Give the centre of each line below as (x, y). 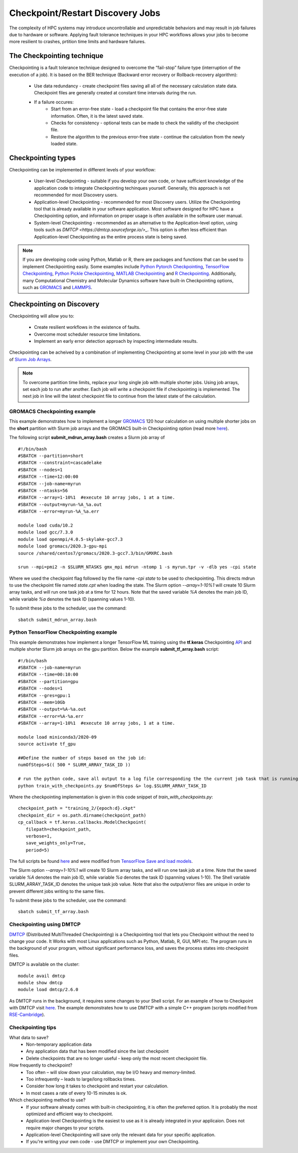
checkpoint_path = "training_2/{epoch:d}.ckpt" (77, 808)
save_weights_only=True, (56, 843)
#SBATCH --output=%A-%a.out (52, 709)
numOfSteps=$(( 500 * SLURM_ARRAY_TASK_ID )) (74, 765)
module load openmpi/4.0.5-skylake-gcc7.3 (71, 539)
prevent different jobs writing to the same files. (57, 891)
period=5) (37, 850)
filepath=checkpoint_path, (59, 829)
